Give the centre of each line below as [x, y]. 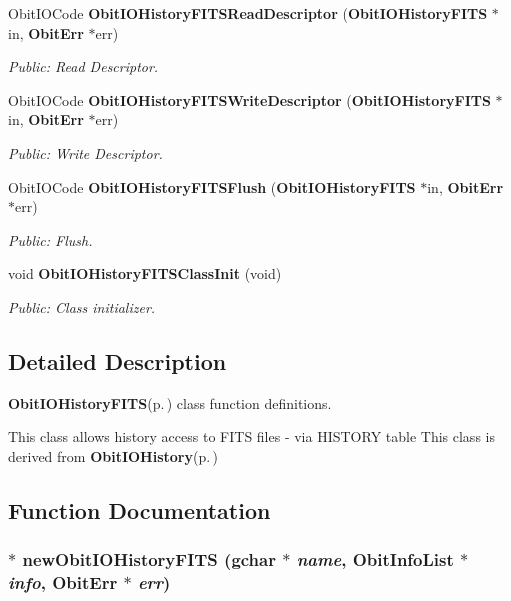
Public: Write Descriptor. [85, 152]
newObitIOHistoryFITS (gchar [149, 559]
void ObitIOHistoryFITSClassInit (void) [145, 273]
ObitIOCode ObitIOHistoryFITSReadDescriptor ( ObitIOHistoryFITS [248, 13]
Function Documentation [139, 509]
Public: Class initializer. [82, 306]
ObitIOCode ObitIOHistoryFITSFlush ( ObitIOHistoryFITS [212, 186]
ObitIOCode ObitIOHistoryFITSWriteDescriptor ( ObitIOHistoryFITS [249, 99]
